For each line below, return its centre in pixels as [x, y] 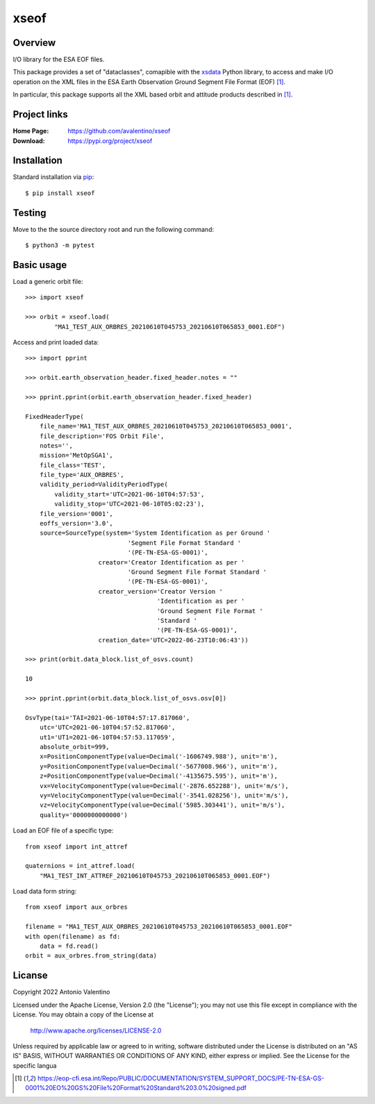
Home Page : [31, 131]
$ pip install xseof [60, 193]
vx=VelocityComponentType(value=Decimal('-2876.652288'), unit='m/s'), [164, 786]
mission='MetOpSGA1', [76, 455]
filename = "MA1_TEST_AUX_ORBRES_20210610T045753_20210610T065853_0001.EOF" [159, 927]
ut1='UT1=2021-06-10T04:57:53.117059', [107, 737]
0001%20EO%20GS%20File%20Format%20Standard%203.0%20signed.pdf [136, 1088]
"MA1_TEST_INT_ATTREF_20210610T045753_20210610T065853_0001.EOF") [155, 876]
